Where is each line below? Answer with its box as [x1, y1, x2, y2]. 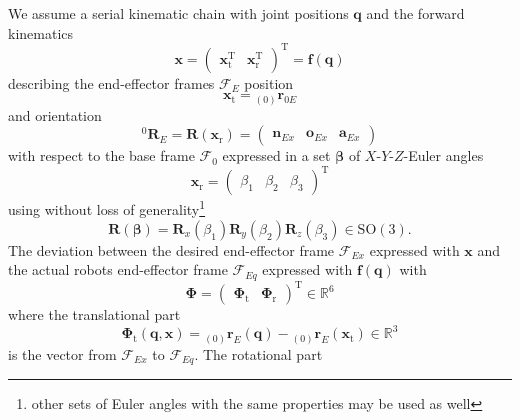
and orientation [8, 104, 102, 125]
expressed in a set [222, 145, 331, 166]
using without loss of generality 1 [8, 196, 206, 220]
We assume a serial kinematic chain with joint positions [8, 3, 349, 23]
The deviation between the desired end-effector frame [8, 239, 335, 260]
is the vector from [8, 343, 117, 364]
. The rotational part [194, 343, 323, 364]
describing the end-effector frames [8, 72, 215, 93]
